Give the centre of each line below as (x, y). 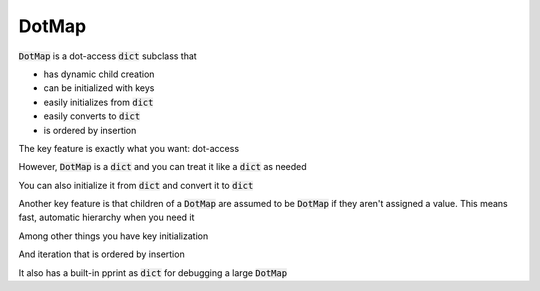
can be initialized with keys (99, 88)
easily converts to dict (92, 116)
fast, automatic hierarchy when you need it (106, 217)
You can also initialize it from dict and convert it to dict (136, 185)
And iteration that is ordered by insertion (101, 254)
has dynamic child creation (99, 74)
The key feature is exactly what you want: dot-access (129, 148)
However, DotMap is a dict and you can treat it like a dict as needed (162, 167)
